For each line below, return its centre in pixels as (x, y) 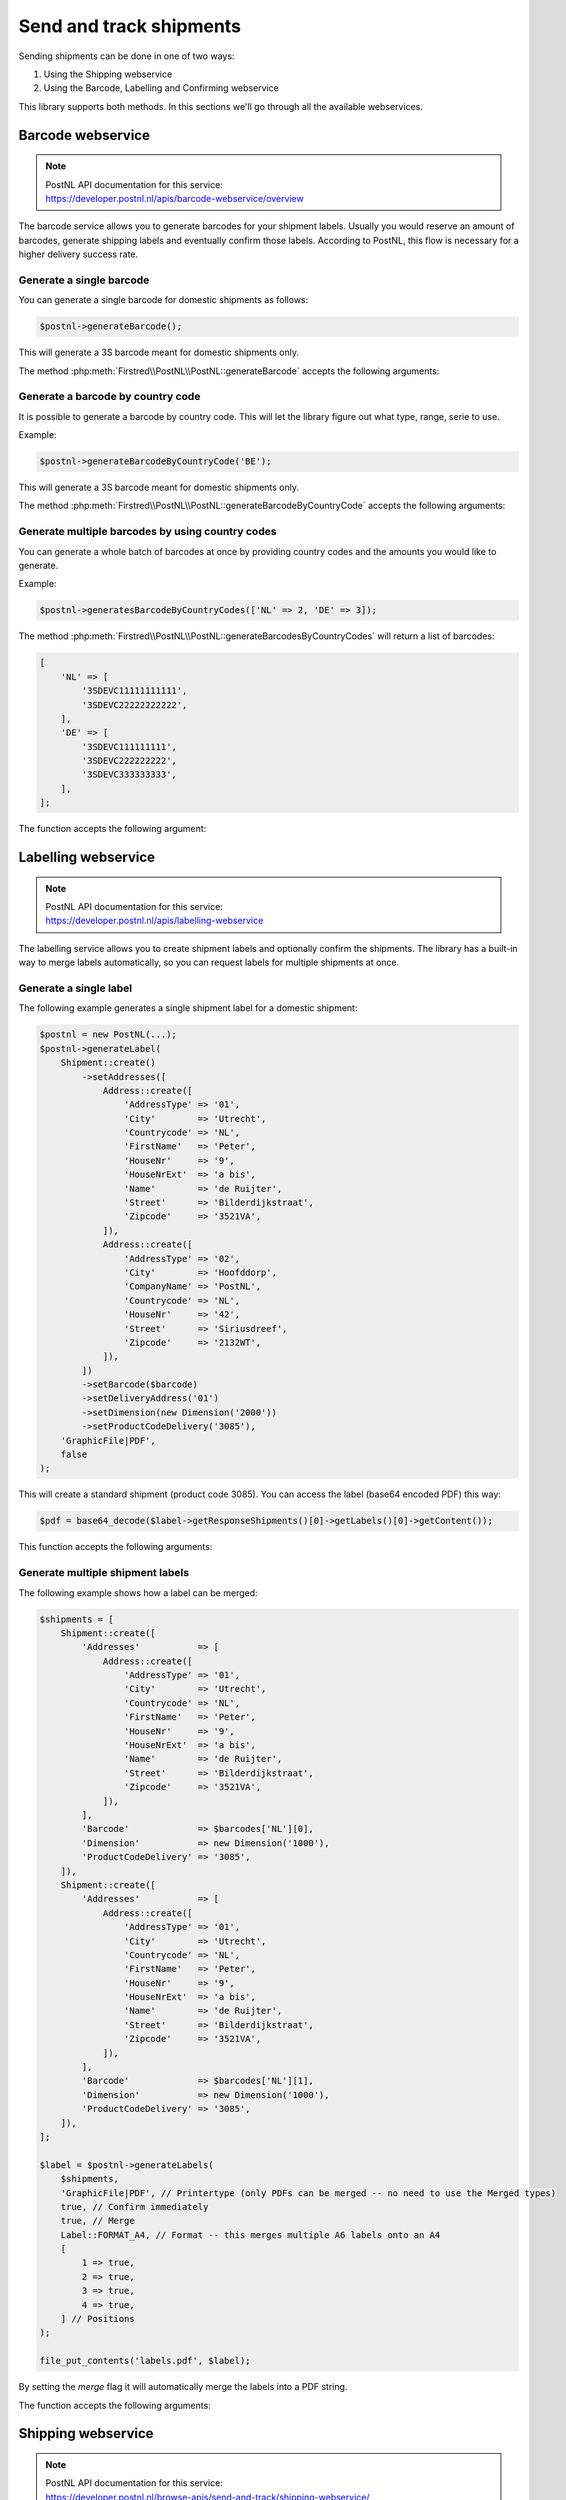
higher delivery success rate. (78, 254)
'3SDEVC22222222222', (134, 704)
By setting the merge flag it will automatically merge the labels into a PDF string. (183, 2387)
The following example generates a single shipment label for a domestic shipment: (188, 1008)
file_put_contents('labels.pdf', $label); (145, 2361)
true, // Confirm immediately (134, 2206)
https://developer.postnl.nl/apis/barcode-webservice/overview (174, 198)
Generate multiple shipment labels (104, 1573)
